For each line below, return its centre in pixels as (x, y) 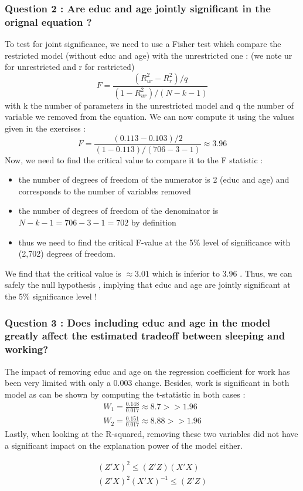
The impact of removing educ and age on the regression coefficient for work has (147, 371)
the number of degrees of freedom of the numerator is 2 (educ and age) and (154, 179)
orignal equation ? (48, 21)
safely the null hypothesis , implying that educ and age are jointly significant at (148, 285)
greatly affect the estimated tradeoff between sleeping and (145, 336)
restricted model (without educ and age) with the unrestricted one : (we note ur (149, 55)
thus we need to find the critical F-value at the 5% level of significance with (154, 242)
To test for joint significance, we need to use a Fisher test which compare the (143, 44)
